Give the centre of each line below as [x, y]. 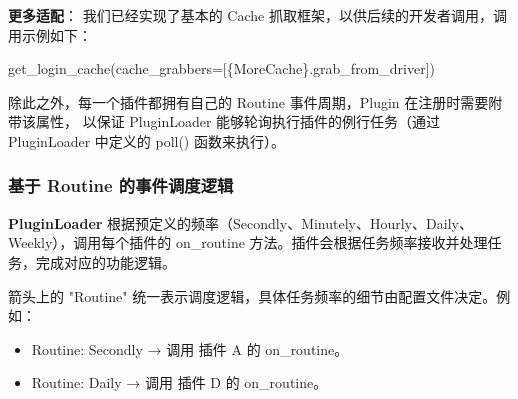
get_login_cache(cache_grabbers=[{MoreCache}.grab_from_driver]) [221, 68]
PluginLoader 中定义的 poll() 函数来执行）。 [146, 140]
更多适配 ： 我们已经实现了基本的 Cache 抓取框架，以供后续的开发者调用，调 [257, 15]
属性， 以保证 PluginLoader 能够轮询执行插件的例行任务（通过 [238, 121]
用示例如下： [50, 34]
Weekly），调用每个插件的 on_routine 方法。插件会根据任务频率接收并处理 [248, 242]
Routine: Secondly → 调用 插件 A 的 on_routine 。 [190, 348]
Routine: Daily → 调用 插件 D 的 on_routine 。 [179, 382]
